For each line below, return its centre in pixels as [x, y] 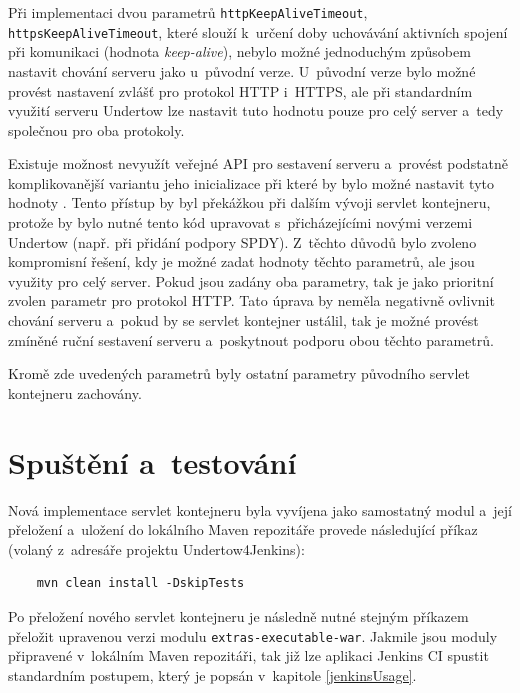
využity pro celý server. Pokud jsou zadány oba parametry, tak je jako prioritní [251, 280]
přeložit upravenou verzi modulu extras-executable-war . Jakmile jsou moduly [253, 635]
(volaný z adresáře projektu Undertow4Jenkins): [156, 548]
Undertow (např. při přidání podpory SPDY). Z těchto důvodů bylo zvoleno [242, 241]
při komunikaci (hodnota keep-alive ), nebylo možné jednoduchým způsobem [239, 51]
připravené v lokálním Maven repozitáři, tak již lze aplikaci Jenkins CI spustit [248, 655]
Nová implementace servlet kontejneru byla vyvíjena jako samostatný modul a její [260, 509]
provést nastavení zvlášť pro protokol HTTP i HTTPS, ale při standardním [240, 90]
